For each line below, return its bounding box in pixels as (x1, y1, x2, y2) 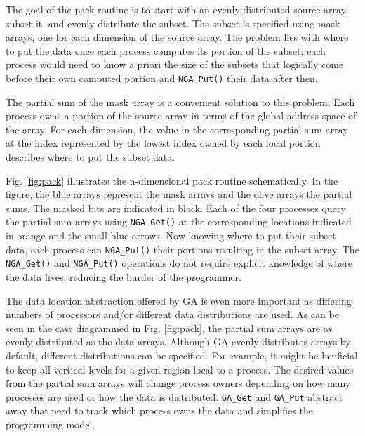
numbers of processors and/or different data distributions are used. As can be (6, 307, 339, 322)
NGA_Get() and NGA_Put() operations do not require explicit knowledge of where (6, 256, 352, 270)
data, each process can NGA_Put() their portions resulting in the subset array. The (6, 242, 359, 256)
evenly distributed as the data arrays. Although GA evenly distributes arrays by (6, 334, 351, 349)
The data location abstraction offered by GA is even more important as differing (6, 293, 352, 308)
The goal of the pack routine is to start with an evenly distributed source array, (6, 2, 348, 16)
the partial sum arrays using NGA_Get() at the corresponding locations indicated (6, 214, 352, 229)
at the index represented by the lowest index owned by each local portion (6, 136, 321, 150)
